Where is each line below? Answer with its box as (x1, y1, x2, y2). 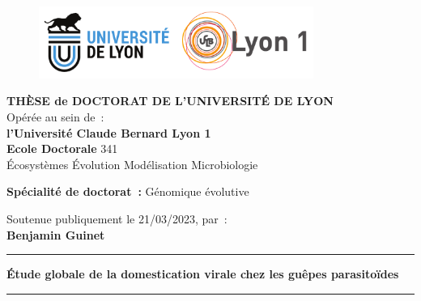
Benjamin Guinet (6, 226, 105, 243)
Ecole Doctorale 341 (6, 140, 118, 157)
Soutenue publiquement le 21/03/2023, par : (6, 210, 228, 227)
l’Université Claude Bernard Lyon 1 (6, 124, 211, 141)
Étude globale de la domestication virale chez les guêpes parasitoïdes (6, 265, 399, 282)
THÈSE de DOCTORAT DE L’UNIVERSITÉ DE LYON (6, 92, 334, 109)
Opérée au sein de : (6, 108, 104, 125)
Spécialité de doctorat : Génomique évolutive (6, 183, 249, 200)
